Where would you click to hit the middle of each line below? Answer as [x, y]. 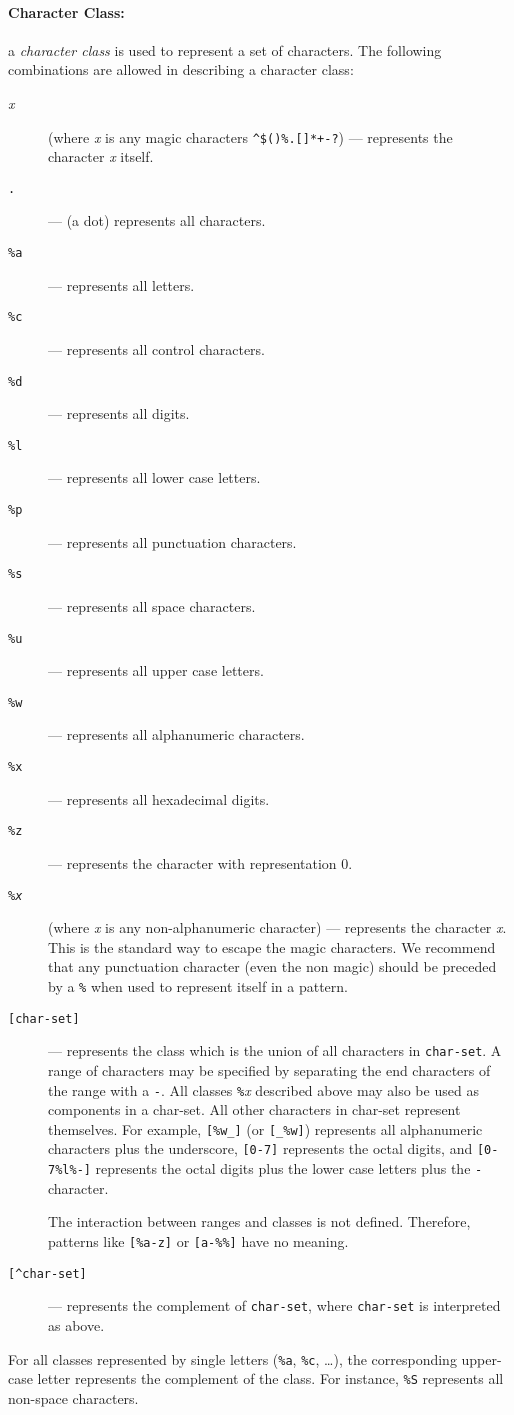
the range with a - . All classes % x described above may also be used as [263, 1089]
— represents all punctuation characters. [172, 541]
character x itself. [101, 156]
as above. [76, 1324]
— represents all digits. [119, 413]
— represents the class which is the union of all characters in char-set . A [275, 1050]
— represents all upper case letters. [156, 670]
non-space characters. [73, 1397]
